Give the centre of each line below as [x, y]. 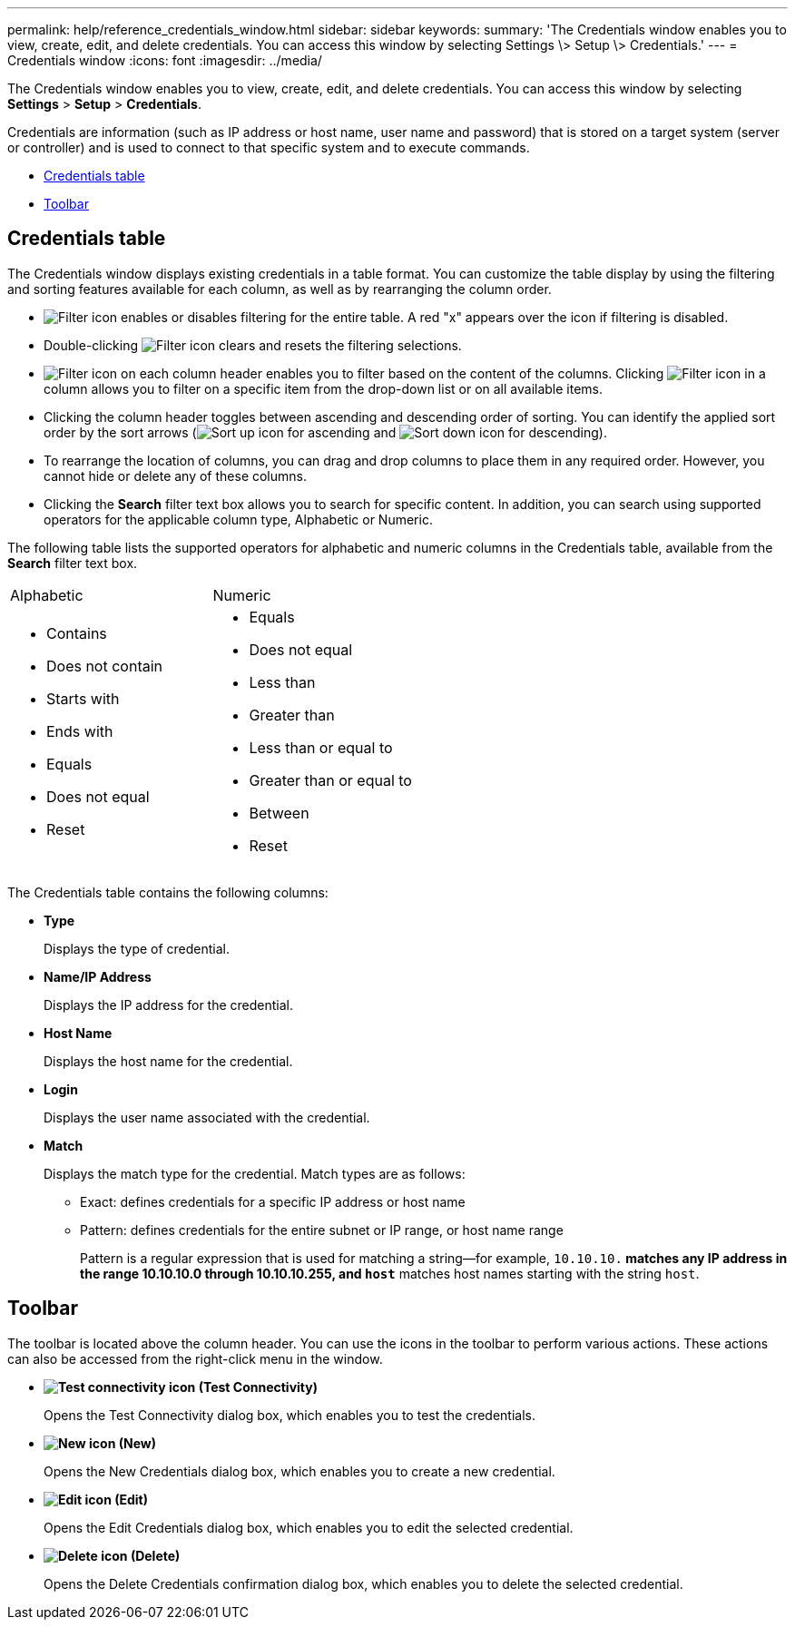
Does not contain [105, 666]
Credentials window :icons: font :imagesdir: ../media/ [165, 60]
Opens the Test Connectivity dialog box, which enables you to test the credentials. [290, 1415]
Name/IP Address [98, 976]
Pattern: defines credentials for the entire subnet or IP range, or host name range [322, 1230]
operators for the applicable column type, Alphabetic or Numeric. [238, 519]
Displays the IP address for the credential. [169, 1005]
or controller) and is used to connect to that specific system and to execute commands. [269, 147]
